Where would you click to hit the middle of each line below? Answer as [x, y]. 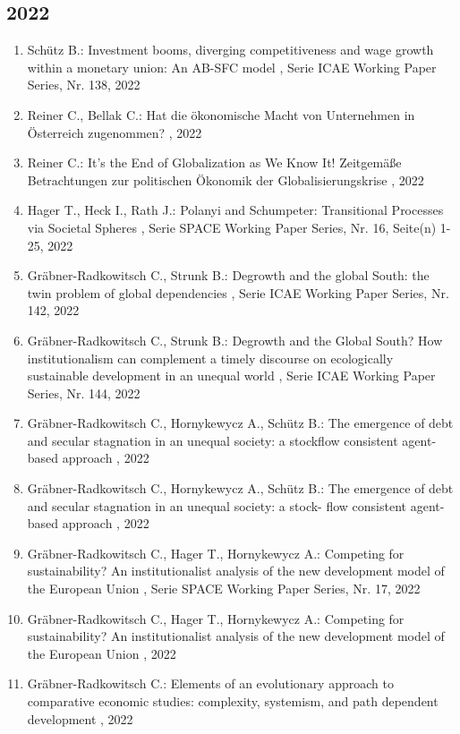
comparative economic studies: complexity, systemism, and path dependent [233, 701]
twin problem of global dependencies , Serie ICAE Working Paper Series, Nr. [238, 292]
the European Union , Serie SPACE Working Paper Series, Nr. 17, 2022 [224, 589]
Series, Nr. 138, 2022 [84, 85]
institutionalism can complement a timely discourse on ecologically [210, 358]
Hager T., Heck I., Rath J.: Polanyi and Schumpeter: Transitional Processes [235, 210]
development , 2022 [80, 718]
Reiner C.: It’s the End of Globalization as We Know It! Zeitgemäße [214, 162]
